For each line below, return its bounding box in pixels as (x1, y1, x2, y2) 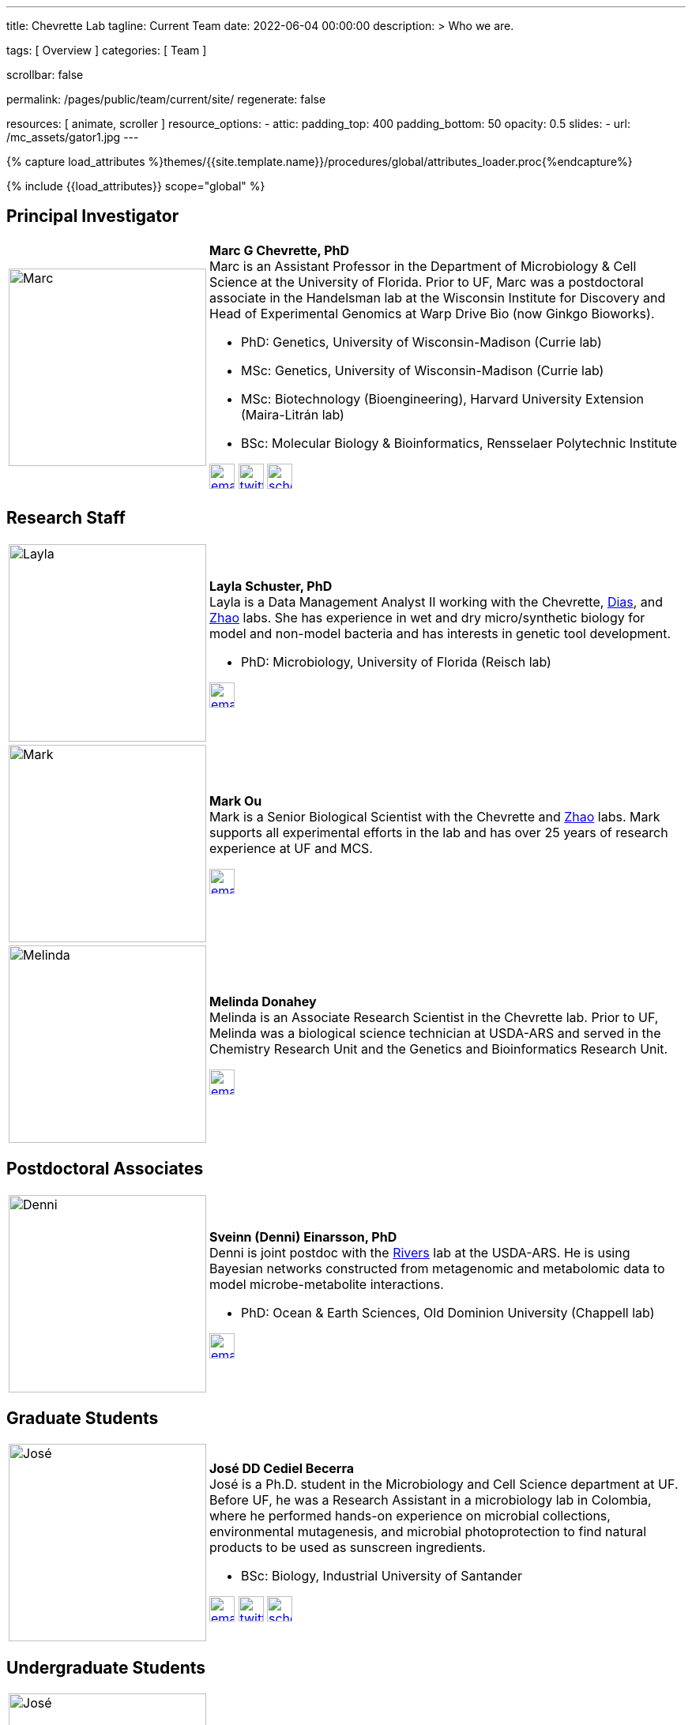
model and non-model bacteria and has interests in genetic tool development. (209, 625, 671, 641)
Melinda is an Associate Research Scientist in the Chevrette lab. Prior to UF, (209, 1009, 659, 1025)
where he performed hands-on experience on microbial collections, (209, 1508, 611, 1524)
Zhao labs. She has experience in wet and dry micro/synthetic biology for (209, 609, 645, 626)
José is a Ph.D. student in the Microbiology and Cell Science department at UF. (209, 1476, 679, 1493)
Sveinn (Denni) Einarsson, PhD (209, 1228, 397, 1245)
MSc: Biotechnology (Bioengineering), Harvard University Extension (241, 390, 644, 407)
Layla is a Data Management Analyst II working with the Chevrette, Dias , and (209, 593, 664, 610)
